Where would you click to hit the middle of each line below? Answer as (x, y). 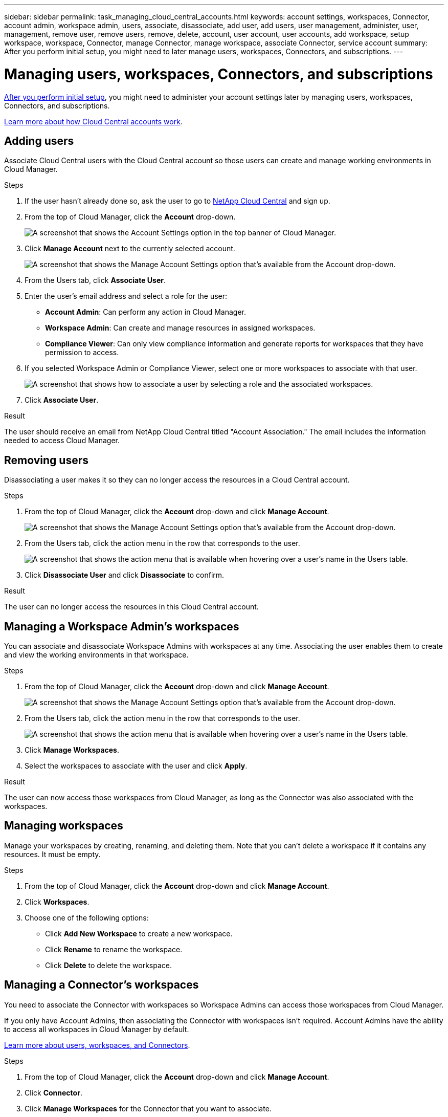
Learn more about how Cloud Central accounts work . (93, 121)
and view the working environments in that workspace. (96, 655)
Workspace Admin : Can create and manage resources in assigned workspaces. (180, 328)
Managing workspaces (64, 826)
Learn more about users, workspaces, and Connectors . (97, 1045)
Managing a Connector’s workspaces (102, 985)
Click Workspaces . (57, 902)
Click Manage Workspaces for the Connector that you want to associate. (148, 1108)
